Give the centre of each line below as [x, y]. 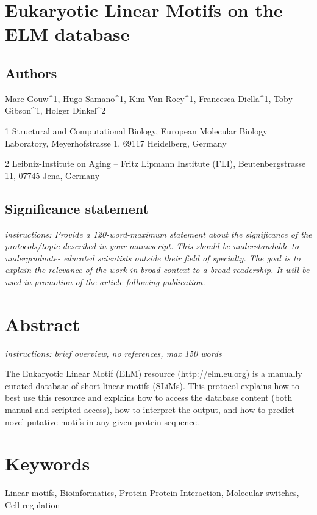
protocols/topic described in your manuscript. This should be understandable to [152, 246]
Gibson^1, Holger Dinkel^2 [55, 110]
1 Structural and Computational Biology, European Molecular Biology [136, 130]
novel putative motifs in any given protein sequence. [102, 421]
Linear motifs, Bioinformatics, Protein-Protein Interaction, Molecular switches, [152, 493]
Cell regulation [33, 504]
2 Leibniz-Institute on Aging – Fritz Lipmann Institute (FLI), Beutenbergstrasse [155, 163]
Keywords [48, 463]
